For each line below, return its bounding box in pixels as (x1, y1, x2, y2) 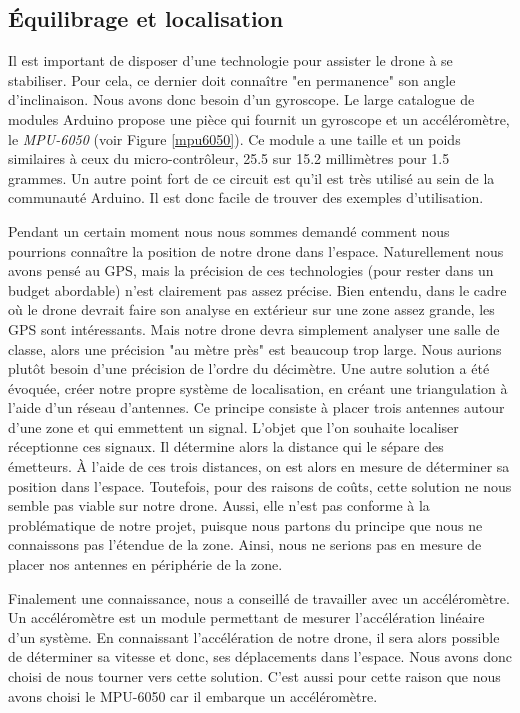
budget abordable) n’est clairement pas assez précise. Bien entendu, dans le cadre (8, 279, 507, 300)
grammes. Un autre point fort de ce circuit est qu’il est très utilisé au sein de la (8, 167, 495, 188)
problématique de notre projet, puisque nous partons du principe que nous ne (8, 514, 483, 535)
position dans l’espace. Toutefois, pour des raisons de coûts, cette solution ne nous (8, 475, 512, 496)
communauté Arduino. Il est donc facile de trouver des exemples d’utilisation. (8, 187, 484, 208)
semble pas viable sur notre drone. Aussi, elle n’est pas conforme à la (8, 495, 430, 516)
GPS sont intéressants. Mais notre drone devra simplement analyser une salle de (8, 318, 500, 339)
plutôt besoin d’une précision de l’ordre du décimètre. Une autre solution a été (8, 358, 490, 379)
